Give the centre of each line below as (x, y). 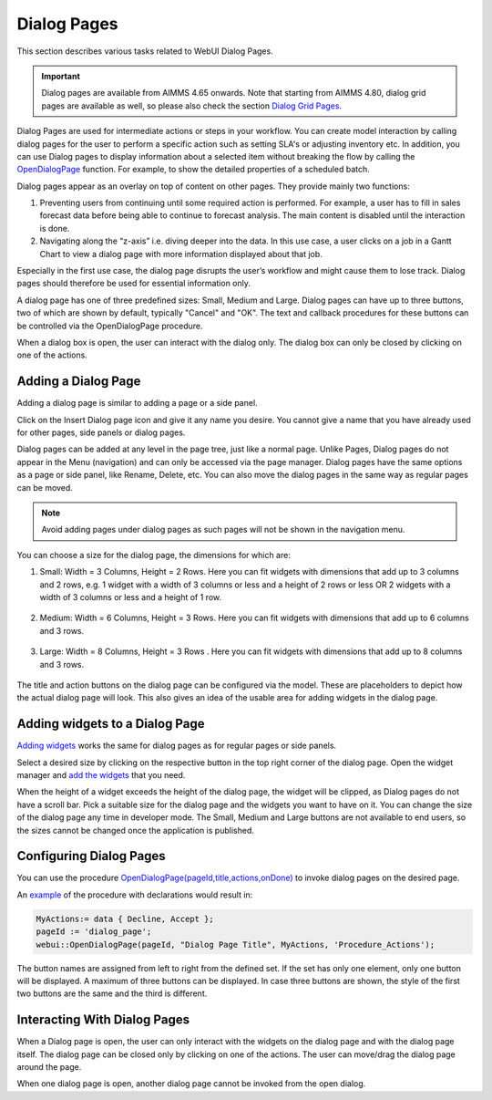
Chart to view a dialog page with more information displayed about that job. (181, 254)
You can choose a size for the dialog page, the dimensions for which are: (154, 555)
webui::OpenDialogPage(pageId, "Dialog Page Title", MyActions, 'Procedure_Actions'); (236, 944)
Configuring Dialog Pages (91, 856)
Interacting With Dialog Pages (103, 1020)
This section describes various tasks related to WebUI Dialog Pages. (145, 51)
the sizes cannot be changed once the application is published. (135, 830)
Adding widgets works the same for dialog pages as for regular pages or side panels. (177, 746)
